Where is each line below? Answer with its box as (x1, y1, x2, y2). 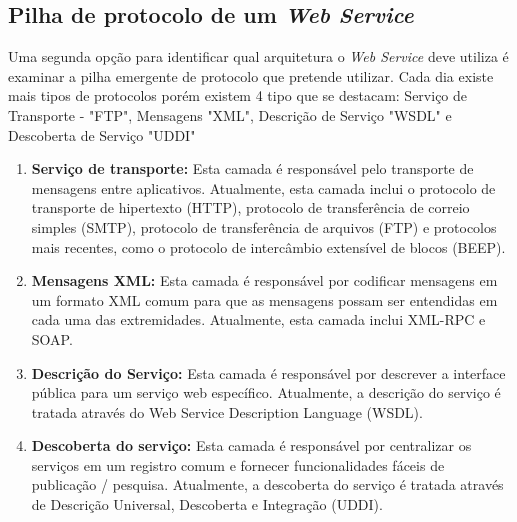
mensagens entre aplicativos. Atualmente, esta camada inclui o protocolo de (31, 177, 496, 198)
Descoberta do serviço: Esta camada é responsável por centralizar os (31, 435, 472, 456)
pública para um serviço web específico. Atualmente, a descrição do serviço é (31, 382, 501, 403)
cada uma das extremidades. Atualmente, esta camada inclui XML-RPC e (31, 309, 486, 330)
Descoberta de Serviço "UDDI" (8, 124, 196, 145)
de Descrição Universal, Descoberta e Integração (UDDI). (31, 494, 383, 515)
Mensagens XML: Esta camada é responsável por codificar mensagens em (31, 270, 498, 291)
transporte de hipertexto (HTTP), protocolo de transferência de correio (31, 197, 470, 218)
